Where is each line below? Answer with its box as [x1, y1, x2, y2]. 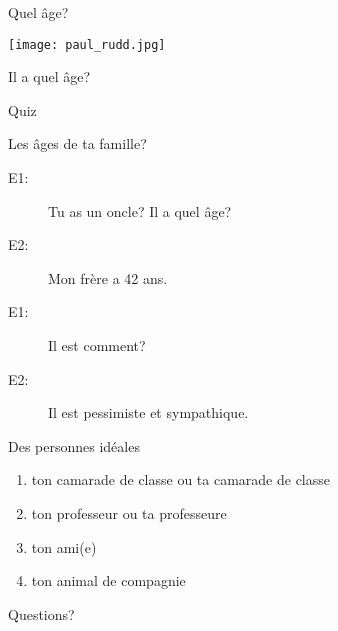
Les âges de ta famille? [8, 133, 147, 154]
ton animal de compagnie [31, 570, 186, 591]
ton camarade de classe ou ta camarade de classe [31, 469, 330, 490]
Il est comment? [48, 335, 146, 355]
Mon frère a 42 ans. [48, 267, 168, 288]
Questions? [8, 603, 75, 624]
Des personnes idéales [8, 435, 140, 456]
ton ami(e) [31, 536, 97, 557]
